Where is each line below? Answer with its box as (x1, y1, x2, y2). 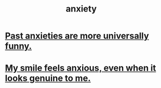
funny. (5, 41, 32, 51)
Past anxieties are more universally (5, 30, 149, 41)
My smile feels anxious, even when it (5, 63, 156, 74)
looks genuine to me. (5, 73, 91, 84)
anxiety (66, 3, 97, 14)
